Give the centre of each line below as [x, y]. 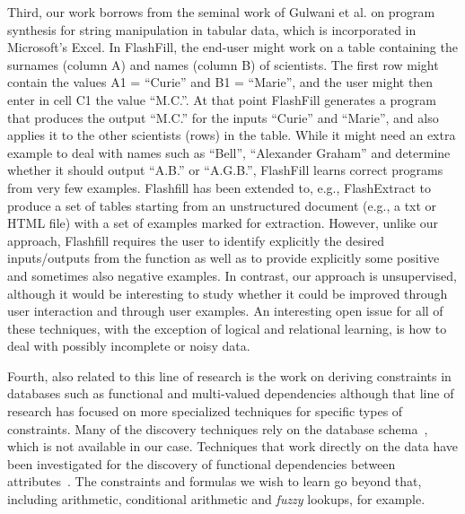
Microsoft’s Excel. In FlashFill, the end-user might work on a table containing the [232, 47]
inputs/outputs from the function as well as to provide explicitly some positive [224, 258]
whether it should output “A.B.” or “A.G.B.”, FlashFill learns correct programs [225, 170]
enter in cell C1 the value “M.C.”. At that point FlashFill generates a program [222, 99]
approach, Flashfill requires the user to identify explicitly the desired [196, 240]
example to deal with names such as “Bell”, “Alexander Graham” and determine [229, 152]
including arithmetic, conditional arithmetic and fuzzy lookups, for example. [216, 499]
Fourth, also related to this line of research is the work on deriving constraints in [229, 375]
